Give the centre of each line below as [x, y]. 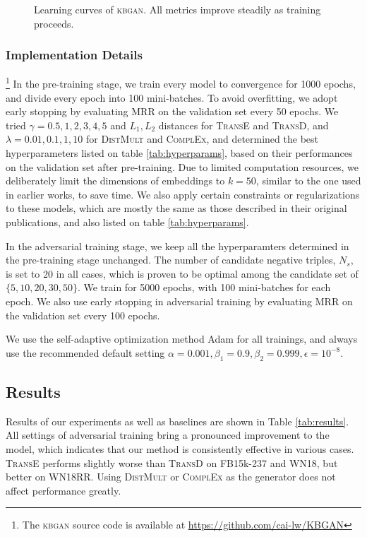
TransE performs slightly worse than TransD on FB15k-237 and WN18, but [172, 462]
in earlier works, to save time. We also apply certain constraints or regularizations [183, 194]
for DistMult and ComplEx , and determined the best [202, 139]
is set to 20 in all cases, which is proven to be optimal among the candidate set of [182, 273]
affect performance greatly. [64, 490]
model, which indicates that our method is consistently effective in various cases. [180, 448]
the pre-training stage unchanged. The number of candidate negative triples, [171, 260]
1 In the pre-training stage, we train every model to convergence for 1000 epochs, [181, 83]
